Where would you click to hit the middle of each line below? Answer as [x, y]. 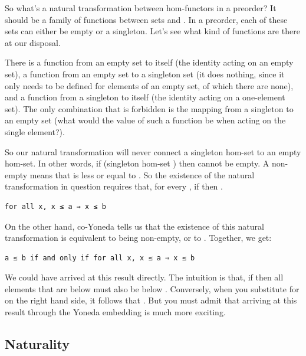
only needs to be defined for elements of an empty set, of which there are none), [149, 85]
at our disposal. [33, 42]
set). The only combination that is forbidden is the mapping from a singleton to [149, 108]
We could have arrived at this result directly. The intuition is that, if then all [144, 277]
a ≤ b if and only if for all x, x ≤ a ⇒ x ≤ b [100, 258]
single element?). [35, 131]
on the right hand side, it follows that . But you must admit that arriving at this [151, 300]
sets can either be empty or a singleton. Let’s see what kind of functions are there [152, 31]
